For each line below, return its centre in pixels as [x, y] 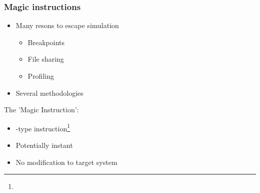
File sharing [46, 59]
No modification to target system [66, 162]
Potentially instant [44, 145]
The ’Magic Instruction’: [41, 110]
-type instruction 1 [43, 127]
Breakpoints [46, 42]
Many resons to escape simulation [67, 25]
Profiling [41, 76]
